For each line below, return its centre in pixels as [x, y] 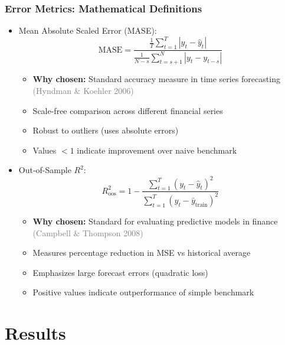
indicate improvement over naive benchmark [157, 150]
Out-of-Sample [45, 170]
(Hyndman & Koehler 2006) [83, 91]
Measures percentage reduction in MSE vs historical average [142, 253]
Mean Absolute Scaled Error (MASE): [88, 30]
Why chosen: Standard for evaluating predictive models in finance [155, 221]
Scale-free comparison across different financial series [128, 110]
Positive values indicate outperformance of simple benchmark [143, 292]
